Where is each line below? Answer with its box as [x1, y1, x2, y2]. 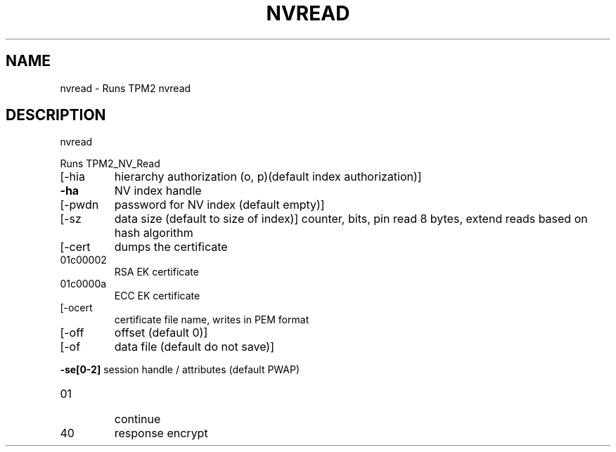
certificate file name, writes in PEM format [114, 314, 309, 326]
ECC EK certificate [114, 290, 200, 302]
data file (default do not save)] [114, 340, 274, 354]
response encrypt [114, 426, 208, 441]
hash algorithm [114, 226, 193, 240]
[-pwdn [60, 198, 99, 212]
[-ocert [60, 302, 93, 314]
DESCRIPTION [6, 106, 106, 124]
